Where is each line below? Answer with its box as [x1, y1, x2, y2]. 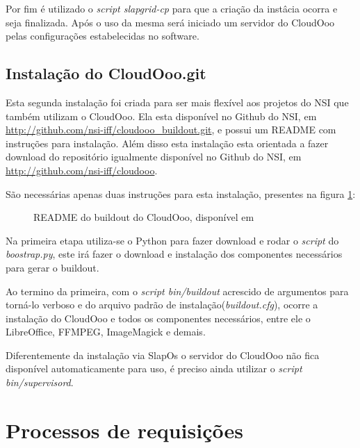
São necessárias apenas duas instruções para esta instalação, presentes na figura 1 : [6, 186, 356, 201]
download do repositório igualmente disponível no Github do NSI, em [6, 149, 302, 164]
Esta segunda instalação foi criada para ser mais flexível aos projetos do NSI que [6, 94, 349, 109]
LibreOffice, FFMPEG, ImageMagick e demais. [6, 324, 206, 339]
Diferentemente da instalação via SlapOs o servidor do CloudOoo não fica [6, 347, 320, 362]
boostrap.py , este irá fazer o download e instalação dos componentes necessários [6, 247, 343, 261]
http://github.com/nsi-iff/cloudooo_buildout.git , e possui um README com [6, 122, 336, 137]
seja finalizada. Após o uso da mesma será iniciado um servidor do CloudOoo [6, 15, 335, 29]
